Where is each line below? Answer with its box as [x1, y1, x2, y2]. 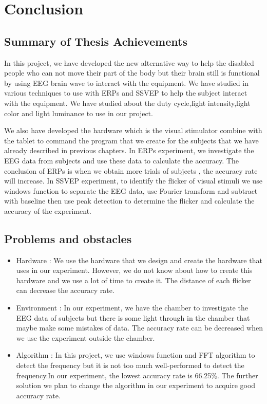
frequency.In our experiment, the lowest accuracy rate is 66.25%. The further [16, 370, 258, 380]
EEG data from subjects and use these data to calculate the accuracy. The [4, 155, 239, 166]
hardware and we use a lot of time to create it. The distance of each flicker [16, 274, 251, 285]
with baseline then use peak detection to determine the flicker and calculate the [4, 195, 255, 206]
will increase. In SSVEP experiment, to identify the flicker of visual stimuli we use [4, 175, 262, 186]
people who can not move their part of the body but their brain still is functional [4, 67, 260, 78]
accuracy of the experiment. [4, 205, 92, 216]
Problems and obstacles [4, 230, 132, 246]
